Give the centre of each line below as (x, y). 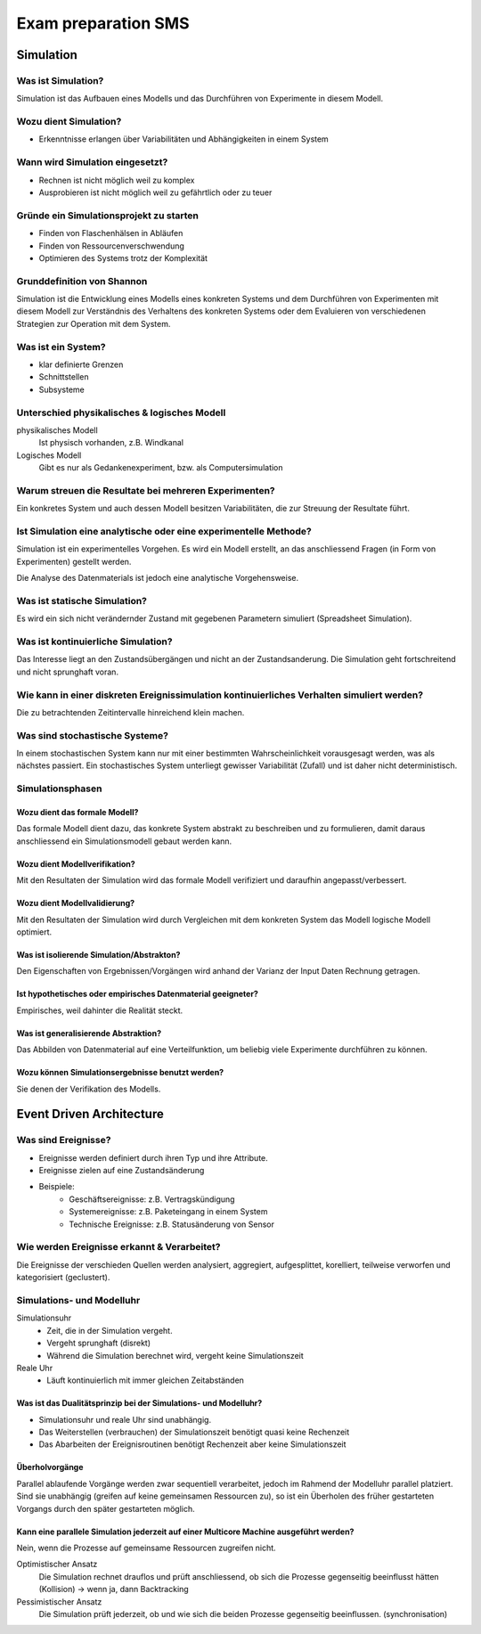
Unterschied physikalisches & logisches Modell (121, 413)
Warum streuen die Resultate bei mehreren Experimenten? (146, 490)
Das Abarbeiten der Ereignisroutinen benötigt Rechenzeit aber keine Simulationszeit (192, 1444)
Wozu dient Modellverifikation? (76, 863)
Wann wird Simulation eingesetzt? (92, 162)
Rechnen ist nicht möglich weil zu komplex (117, 180)
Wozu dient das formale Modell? (77, 813)
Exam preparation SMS (103, 23)
